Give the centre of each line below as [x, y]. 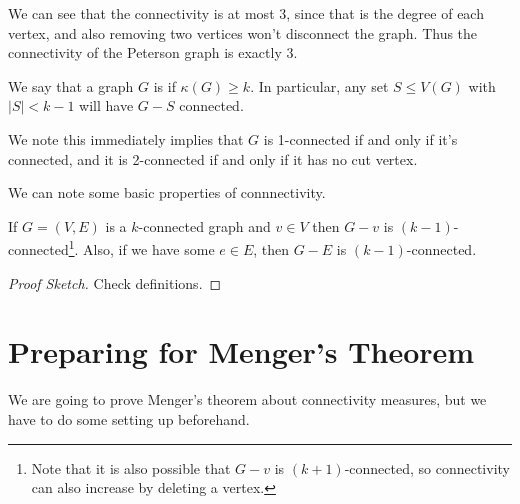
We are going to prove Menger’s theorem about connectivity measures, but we [247, 399]
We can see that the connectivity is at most [141, 13]
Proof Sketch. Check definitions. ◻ [115, 282]
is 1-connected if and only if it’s [360, 138]
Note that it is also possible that [131, 467]
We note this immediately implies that [126, 138]
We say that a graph [71, 85]
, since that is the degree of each [385, 13]
